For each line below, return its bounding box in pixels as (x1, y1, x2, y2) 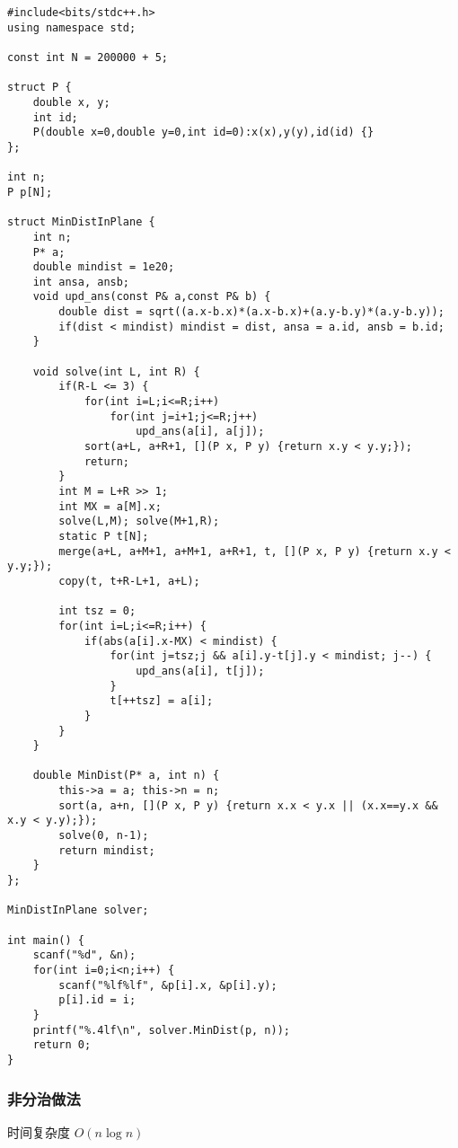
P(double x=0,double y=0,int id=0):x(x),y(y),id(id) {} (32, 126, 374, 139)
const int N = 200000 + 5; (7, 50, 168, 64)
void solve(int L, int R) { (32, 365, 200, 378)
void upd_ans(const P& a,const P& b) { (32, 290, 271, 304)
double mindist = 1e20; (32, 261, 175, 274)
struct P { (7, 81, 72, 94)
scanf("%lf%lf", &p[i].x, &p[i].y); (58, 978, 277, 992)
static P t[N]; (58, 529, 149, 543)
